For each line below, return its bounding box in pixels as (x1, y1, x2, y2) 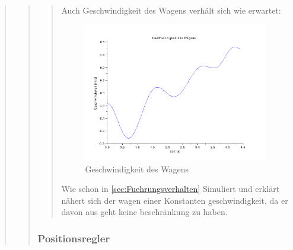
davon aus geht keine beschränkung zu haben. (61, 206, 228, 218)
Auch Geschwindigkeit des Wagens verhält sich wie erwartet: (61, 4, 281, 16)
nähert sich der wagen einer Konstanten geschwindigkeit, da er (61, 194, 288, 206)
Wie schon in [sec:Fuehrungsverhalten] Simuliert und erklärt (61, 182, 280, 195)
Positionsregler (37, 230, 110, 245)
